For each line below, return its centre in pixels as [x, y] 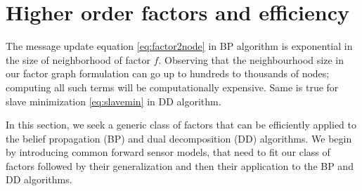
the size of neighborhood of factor [78, 59]
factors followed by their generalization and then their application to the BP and [180, 165]
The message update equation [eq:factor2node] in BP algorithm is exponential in [179, 46]
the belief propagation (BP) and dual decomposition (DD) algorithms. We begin [179, 138]
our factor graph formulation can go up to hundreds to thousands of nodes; [168, 73]
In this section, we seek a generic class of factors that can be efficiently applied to [181, 125]
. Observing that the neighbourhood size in [251, 59]
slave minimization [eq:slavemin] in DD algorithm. [114, 101]
